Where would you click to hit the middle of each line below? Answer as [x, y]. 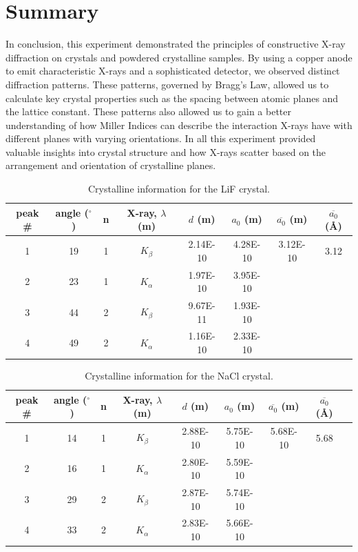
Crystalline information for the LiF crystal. [179, 189]
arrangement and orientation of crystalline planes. [111, 165]
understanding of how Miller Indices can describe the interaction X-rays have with [179, 125]
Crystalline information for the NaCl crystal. [179, 376]
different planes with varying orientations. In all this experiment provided [161, 138]
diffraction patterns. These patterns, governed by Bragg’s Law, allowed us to [167, 84]
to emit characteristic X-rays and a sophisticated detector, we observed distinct [173, 71]
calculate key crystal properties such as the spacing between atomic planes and [172, 98]
